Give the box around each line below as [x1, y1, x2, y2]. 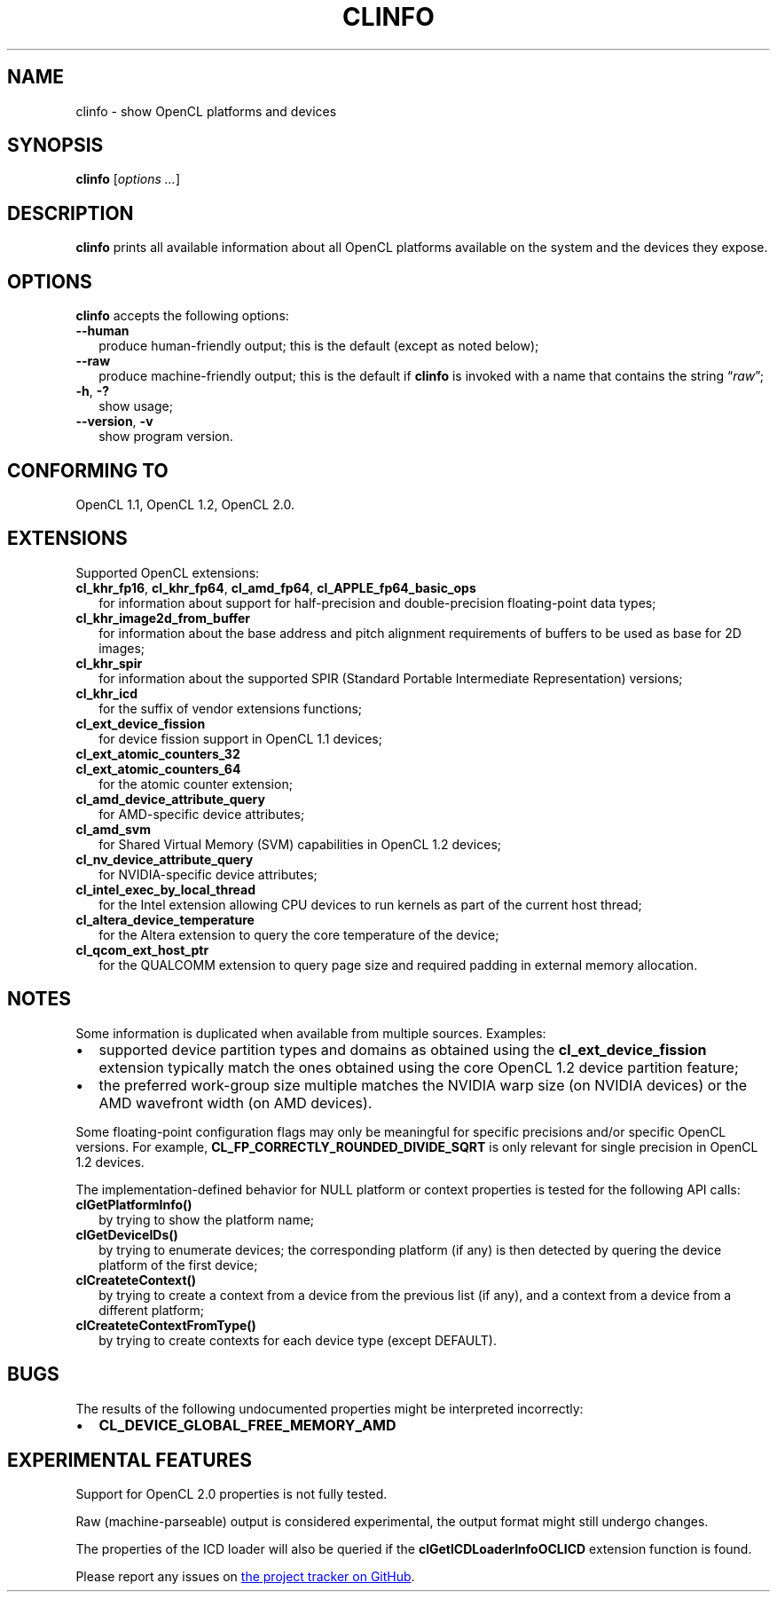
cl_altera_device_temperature [75, 911, 255, 927]
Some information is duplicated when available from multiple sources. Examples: [75, 1025, 546, 1041]
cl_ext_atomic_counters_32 [75, 745, 240, 761]
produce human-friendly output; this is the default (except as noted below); [98, 338, 539, 354]
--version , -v [75, 414, 153, 429]
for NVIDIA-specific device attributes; [98, 866, 318, 882]
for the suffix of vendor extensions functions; [98, 700, 363, 716]
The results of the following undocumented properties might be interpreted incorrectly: [75, 1400, 584, 1416]
